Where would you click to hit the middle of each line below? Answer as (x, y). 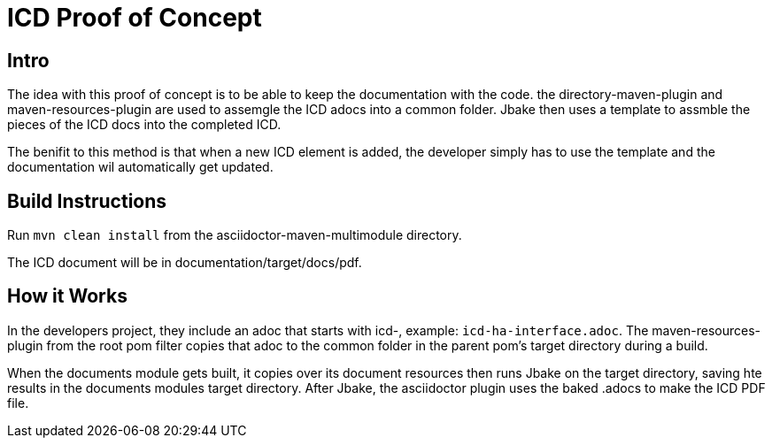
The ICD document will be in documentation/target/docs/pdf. (185, 263)
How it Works (67, 296)
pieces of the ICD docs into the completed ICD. (144, 125)
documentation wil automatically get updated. (140, 167)
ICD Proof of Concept (135, 18)
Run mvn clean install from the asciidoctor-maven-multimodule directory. (235, 235)
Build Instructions (87, 201)
